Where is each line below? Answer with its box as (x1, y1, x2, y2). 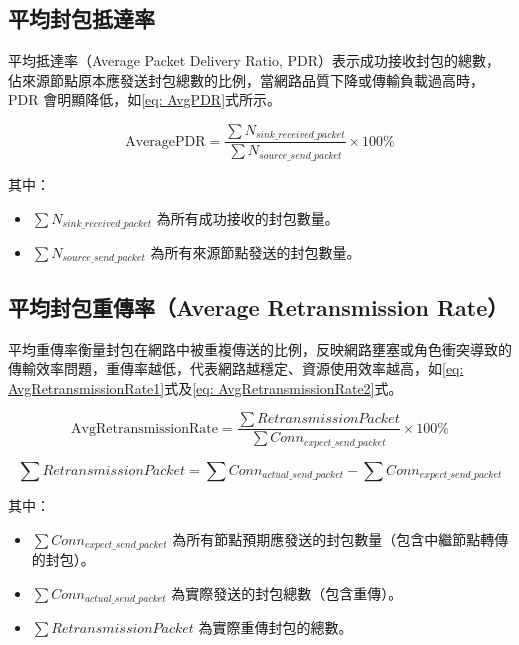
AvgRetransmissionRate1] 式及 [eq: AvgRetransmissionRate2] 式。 (8, 377, 403, 398)
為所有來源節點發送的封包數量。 (150, 241, 361, 262)
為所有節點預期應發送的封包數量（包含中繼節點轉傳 (172, 528, 509, 549)
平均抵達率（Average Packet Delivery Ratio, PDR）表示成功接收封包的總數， (8, 50, 500, 71)
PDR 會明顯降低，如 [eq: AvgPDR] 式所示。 (8, 89, 282, 110)
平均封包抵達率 (8, 3, 155, 34)
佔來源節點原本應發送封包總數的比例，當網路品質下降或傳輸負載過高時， (8, 69, 484, 90)
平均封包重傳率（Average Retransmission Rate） (8, 291, 509, 322)
